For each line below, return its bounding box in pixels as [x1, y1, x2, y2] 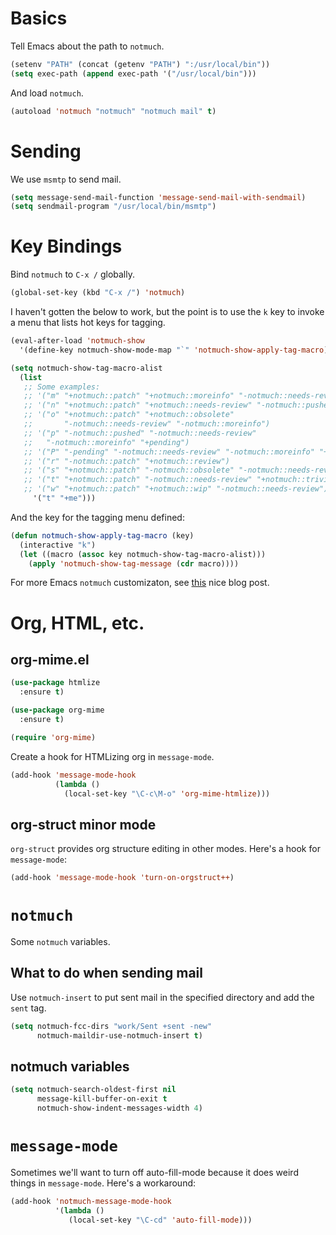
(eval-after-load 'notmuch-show [10, 336, 145, 346]
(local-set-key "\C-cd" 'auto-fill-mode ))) [68, 1215, 253, 1225]
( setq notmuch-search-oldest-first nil [10, 1085, 177, 1095]
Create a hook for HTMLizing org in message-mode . [10, 750, 215, 762]
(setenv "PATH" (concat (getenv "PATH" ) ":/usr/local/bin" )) [10, 59, 271, 69]
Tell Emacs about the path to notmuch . [10, 40, 165, 52]
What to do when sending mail [10, 965, 203, 982]
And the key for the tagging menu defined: [10, 511, 185, 523]
